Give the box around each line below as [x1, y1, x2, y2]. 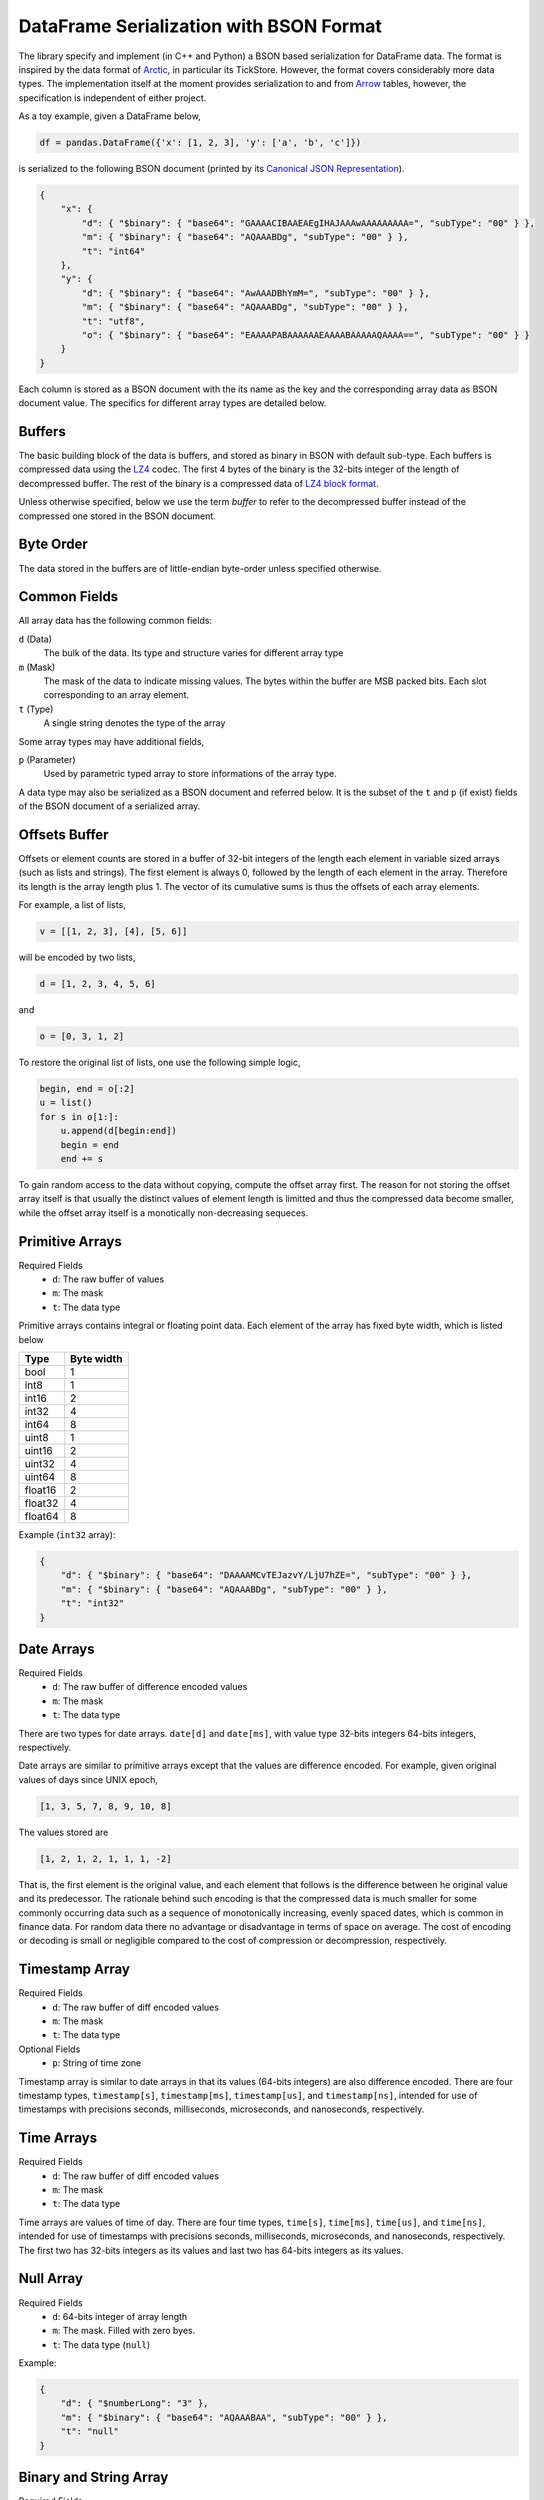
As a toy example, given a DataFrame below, [18, 110, 202, 122]
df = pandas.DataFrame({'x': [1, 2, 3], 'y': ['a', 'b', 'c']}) [39, 137, 362, 149]
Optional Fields [18, 2043, 81, 2055]
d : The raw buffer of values [52, 1273, 165, 1285]
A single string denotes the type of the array [43, 717, 226, 729]
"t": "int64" [81, 245, 146, 257]
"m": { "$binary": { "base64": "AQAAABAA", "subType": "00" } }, [60, 2411, 388, 2423]
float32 [24, 1496, 59, 1510]
